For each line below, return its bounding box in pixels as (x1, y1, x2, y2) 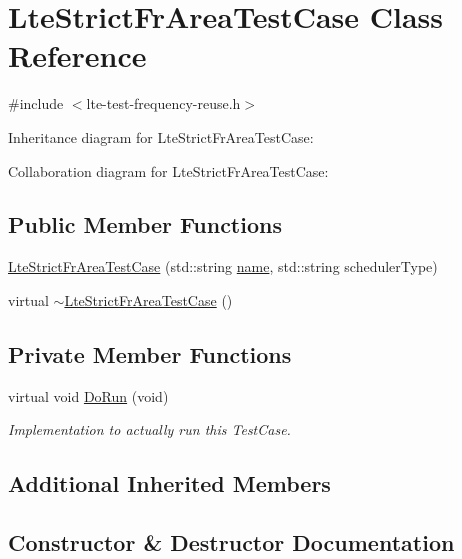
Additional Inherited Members (8, 468, 331, 499)
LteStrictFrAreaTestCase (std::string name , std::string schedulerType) (8, 256, 438, 277)
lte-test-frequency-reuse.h (86, 93, 241, 114)
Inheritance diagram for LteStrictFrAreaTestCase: (8, 126, 314, 147)
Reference (8, 35, 147, 76)
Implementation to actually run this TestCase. (8, 419, 291, 440)
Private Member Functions (8, 338, 292, 369)
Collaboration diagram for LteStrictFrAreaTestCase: (8, 160, 329, 181)
